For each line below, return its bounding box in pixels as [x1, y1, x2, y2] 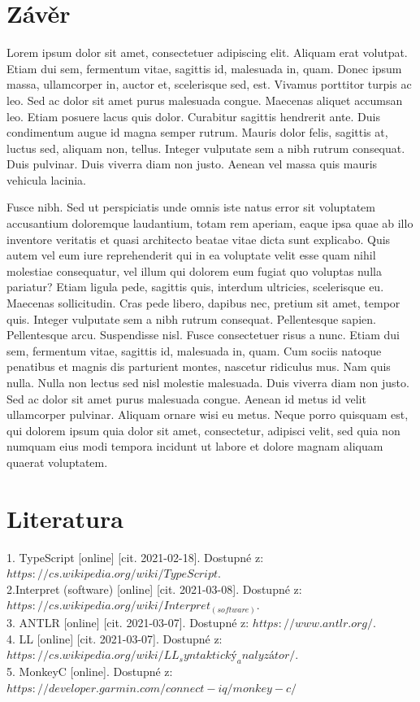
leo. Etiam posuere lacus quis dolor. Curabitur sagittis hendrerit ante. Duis [6, 107, 381, 124]
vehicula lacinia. [6, 171, 87, 188]
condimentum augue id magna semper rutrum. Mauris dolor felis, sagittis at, [6, 124, 388, 141]
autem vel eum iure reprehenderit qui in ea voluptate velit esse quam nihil [6, 246, 376, 264]
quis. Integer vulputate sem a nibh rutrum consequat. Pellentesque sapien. [6, 310, 376, 327]
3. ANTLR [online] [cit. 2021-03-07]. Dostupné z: [6, 613, 249, 630]
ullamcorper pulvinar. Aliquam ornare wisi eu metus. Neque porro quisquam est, [6, 406, 409, 423]
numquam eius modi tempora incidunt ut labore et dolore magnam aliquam [6, 438, 383, 455]
